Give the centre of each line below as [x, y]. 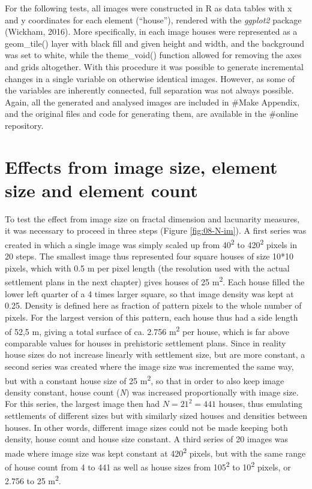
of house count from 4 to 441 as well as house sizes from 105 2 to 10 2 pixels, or [148, 466]
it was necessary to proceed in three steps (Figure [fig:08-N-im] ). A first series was [156, 230]
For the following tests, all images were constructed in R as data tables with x [148, 8]
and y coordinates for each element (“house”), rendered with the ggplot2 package [153, 19]
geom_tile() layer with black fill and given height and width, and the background [155, 43]
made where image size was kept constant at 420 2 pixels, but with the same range [155, 452]
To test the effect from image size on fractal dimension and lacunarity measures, [152, 218]
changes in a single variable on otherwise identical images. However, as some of [150, 78]
